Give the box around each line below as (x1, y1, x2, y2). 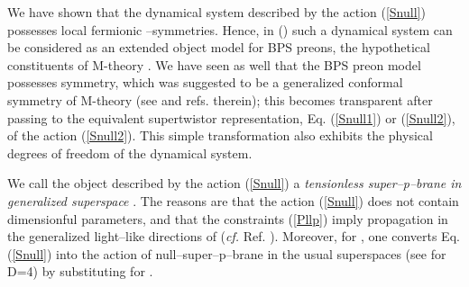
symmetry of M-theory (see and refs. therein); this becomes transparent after (7, 90, 433, 109)
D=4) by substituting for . (7, 262, 153, 281)
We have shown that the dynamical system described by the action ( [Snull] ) (7, 3, 426, 21)
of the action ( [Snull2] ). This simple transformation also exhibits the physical (7, 126, 433, 145)
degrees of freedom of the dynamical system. (7, 143, 253, 162)
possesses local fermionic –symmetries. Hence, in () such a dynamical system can (7, 20, 453, 39)
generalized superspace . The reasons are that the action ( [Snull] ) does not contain (7, 191, 459, 210)
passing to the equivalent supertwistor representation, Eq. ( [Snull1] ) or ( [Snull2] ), (7, 108, 455, 127)
